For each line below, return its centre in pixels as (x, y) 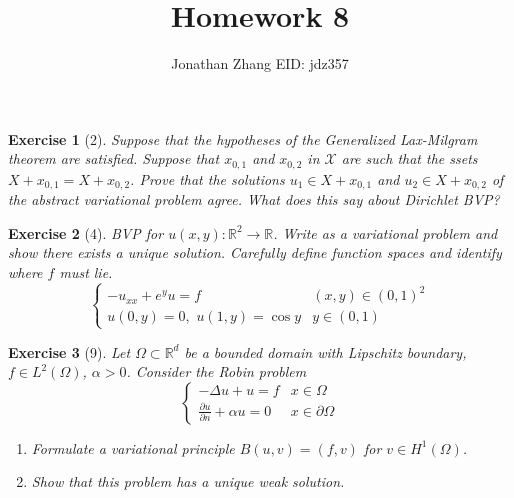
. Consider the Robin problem (216, 371)
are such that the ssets (409, 158)
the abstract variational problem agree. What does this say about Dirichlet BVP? (254, 199)
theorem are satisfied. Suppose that (114, 158)
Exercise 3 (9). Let (69, 351)
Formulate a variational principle (133, 447)
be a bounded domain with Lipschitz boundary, (325, 351)
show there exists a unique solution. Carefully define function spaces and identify (255, 252)
